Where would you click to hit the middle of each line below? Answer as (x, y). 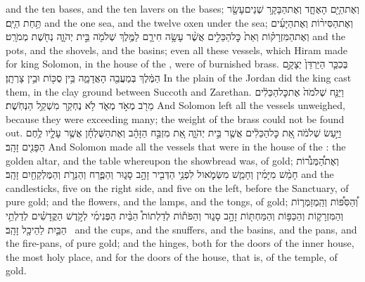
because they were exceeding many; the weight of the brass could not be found (175, 118)
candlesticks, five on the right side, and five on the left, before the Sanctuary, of (177, 187)
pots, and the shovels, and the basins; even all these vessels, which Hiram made (177, 50)
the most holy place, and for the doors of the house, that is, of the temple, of (172, 256)
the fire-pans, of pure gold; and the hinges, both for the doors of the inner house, (180, 243)
